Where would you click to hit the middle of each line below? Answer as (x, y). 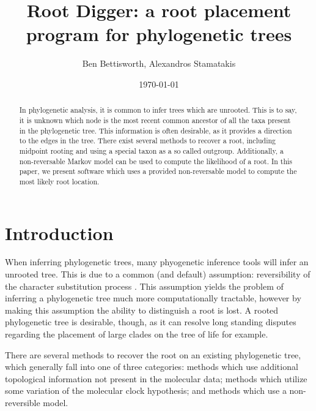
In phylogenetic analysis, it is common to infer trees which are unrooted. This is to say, (158, 110)
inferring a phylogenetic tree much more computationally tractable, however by (153, 298)
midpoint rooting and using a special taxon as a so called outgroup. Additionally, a (151, 150)
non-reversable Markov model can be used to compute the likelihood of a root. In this (156, 161)
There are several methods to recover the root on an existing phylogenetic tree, (153, 354)
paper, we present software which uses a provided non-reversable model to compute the (158, 171)
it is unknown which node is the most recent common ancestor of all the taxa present (155, 120)
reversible (23, 403)
